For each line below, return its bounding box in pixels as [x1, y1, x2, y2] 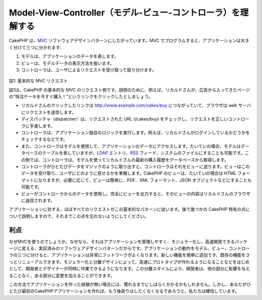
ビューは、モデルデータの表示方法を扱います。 [21, 60, 115, 66]
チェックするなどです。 [21, 136, 68, 142]
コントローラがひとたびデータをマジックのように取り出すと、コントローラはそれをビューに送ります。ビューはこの [21, 163, 250, 169]
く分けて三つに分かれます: [9, 44, 62, 50]
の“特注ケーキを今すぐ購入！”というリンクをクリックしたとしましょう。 [9, 94, 153, 99]
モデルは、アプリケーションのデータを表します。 [21, 53, 119, 59]
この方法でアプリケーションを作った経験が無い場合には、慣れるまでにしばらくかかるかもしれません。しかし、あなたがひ [9, 281, 251, 287]
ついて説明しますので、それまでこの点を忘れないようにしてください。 [9, 213, 149, 219]
